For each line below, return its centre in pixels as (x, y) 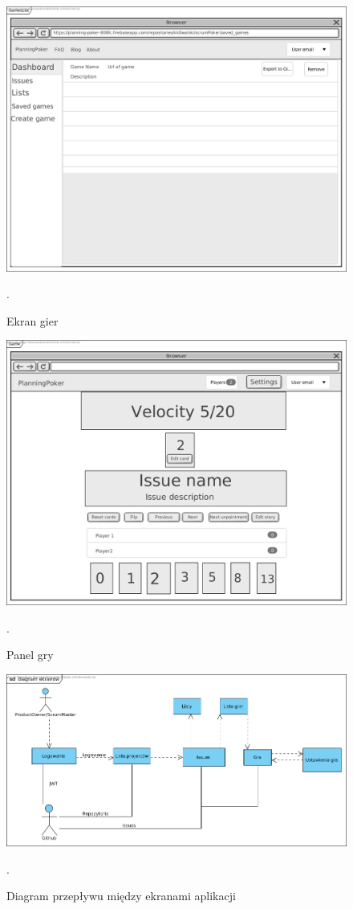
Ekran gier (32, 320)
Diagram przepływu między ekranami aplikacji (121, 896)
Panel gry (30, 655)
